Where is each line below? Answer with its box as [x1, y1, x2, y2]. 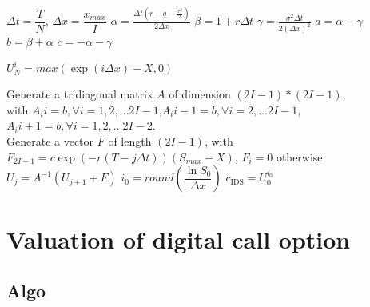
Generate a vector [6, 133, 94, 150]
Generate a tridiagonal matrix [6, 86, 153, 102]
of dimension [169, 86, 231, 102]
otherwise [276, 148, 323, 165]
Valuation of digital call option [6, 223, 351, 256]
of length [108, 133, 152, 150]
